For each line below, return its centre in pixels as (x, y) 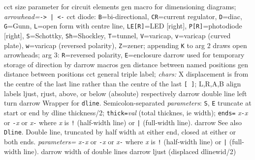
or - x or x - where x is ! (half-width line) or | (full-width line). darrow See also (123, 122)
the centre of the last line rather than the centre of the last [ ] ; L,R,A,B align (123, 84)
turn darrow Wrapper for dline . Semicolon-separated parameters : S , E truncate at (128, 103)
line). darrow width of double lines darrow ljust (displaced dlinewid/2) (130, 151)
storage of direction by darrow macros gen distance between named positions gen (126, 64)
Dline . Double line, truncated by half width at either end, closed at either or (120, 132)
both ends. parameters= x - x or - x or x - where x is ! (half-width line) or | (116, 141)
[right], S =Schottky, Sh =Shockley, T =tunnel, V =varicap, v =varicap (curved (117, 35)
